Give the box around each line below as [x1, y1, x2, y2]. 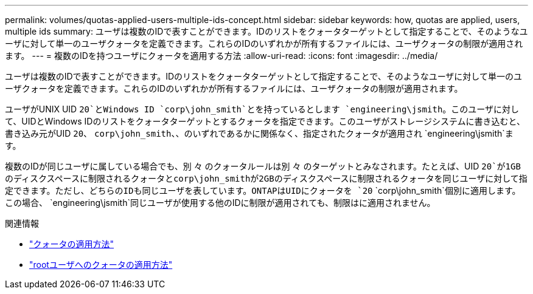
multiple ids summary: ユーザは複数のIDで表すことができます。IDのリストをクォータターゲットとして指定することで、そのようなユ [5, 26, 528, 36]
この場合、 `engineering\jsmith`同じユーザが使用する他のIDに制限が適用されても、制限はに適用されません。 [5, 197, 436, 208]
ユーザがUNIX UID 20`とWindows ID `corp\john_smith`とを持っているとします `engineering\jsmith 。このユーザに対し [5, 104, 520, 114]
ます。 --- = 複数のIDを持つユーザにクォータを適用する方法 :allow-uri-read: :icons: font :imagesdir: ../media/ [5, 50, 438, 61]
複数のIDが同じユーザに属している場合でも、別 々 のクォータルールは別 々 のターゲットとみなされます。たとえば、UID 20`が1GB [5, 161, 521, 171]
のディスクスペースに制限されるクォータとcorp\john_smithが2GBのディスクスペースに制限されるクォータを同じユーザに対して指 [5, 174, 528, 183]
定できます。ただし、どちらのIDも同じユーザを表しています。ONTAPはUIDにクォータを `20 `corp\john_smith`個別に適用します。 [5, 185, 521, 196]
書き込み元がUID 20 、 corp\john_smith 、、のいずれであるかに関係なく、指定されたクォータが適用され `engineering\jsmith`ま [5, 128, 514, 138]
